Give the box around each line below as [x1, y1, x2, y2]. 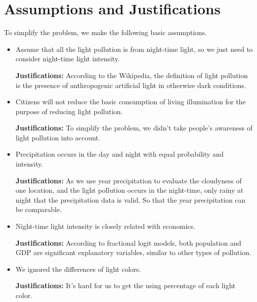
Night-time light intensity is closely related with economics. [15, 221, 195, 231]
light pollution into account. [15, 132, 100, 142]
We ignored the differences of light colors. [15, 263, 141, 274]
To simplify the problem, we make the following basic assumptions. [4, 27, 207, 38]
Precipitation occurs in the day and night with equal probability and [15, 149, 224, 159]
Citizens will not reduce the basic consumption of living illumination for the [15, 96, 246, 107]
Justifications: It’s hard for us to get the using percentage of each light [15, 280, 236, 291]
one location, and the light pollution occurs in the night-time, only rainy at [15, 185, 244, 195]
